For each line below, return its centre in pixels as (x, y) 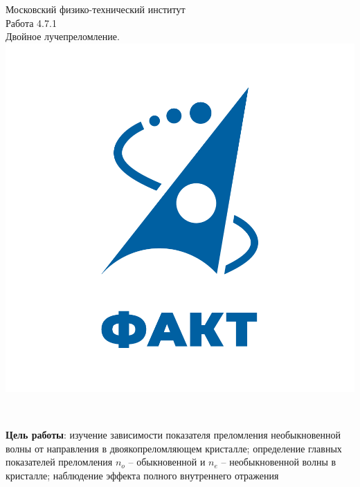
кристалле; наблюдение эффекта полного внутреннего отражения (142, 475)
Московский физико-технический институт (96, 9)
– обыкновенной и (167, 462)
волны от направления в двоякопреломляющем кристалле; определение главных (174, 448)
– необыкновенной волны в (279, 462)
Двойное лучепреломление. (63, 36)
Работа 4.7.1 (31, 22)
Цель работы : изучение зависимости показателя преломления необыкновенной (173, 434)
